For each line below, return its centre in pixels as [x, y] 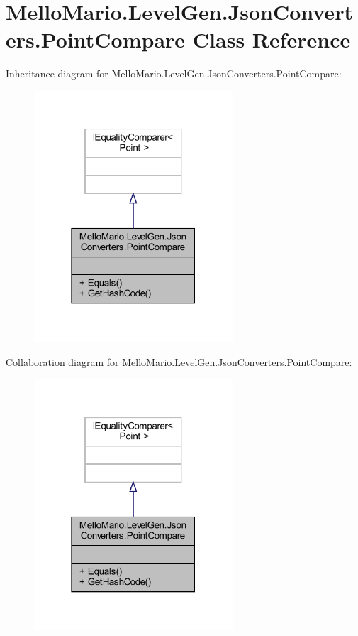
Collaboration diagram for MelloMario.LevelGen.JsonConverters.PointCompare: [179, 362]
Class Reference [272, 39]
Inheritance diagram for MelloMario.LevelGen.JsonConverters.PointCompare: [174, 74]
